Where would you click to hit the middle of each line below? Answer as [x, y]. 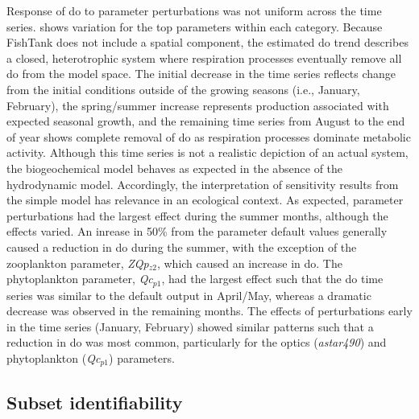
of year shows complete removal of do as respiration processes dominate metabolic [209, 136]
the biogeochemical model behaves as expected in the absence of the [175, 168]
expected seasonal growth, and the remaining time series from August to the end [206, 121]
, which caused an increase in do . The [249, 263]
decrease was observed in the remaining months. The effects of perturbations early [209, 311]
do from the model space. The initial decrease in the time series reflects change [201, 74]
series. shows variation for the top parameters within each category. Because [195, 26]
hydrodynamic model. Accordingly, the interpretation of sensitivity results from [203, 184]
